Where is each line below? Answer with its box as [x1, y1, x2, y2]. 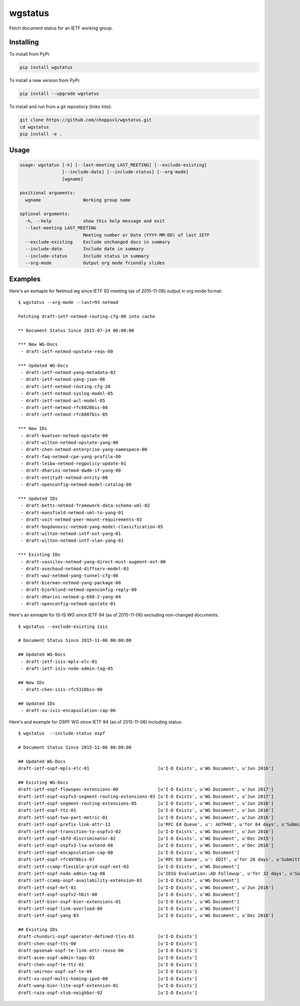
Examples [9, 274, 41, 283]
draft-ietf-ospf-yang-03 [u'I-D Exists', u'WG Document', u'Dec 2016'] [18, 913, 274, 918]
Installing [9, 38, 39, 47]
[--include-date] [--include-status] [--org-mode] [61, 169, 189, 175]
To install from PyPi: [9, 51, 50, 57]
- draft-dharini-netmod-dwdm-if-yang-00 [20, 468, 121, 473]
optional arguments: [19, 211, 70, 217]
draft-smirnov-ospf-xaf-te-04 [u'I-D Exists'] [18, 969, 197, 974]
